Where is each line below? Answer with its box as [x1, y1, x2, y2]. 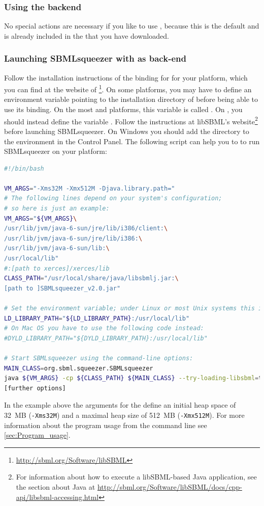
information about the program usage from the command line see [4, 419, 207, 430]
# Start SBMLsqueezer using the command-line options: [4, 354, 193, 362]
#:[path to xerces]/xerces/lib [4, 264, 110, 272]
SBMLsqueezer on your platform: [4, 146, 107, 156]
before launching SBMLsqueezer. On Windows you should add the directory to [4, 125, 249, 136]
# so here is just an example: [4, 205, 110, 212]
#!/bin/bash [4, 165, 44, 172]
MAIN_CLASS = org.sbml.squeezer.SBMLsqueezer [4, 364, 153, 372]
